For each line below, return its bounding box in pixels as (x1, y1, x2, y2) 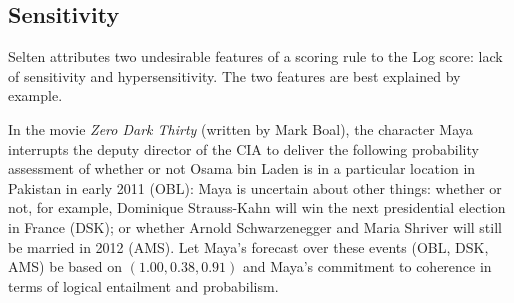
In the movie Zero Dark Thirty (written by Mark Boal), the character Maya (8, 118, 473, 139)
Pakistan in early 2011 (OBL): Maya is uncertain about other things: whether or (8, 177, 502, 198)
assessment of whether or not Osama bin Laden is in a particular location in (8, 158, 476, 179)
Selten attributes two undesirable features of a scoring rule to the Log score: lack (8, 46, 503, 67)
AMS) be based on (8, 256, 123, 277)
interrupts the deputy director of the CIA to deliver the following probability (8, 138, 479, 159)
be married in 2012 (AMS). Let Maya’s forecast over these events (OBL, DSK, (8, 236, 489, 257)
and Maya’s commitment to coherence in (243, 256, 492, 277)
